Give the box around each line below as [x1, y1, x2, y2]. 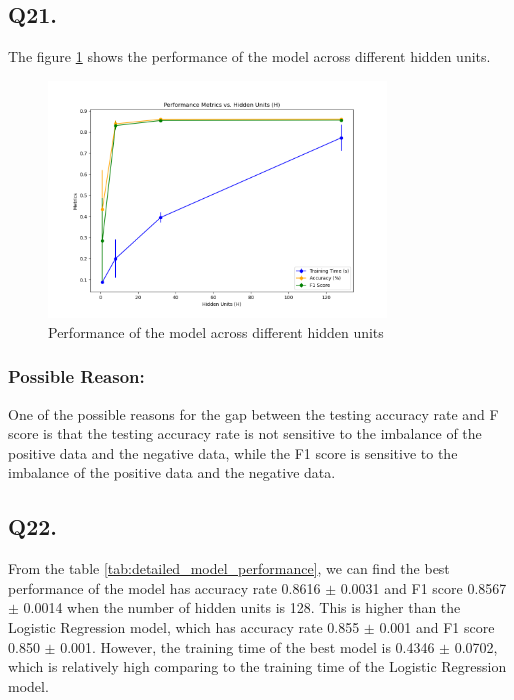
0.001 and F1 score [379, 616, 495, 637]
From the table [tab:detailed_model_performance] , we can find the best [8, 558, 450, 579]
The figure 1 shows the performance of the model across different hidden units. [8, 46, 491, 67]
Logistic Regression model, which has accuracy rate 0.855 [8, 616, 360, 637]
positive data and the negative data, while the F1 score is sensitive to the [8, 442, 458, 463]
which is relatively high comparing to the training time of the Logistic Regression [8, 656, 507, 677]
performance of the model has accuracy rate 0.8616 [8, 577, 321, 598]
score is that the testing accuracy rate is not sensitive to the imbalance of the [8, 423, 482, 444]
